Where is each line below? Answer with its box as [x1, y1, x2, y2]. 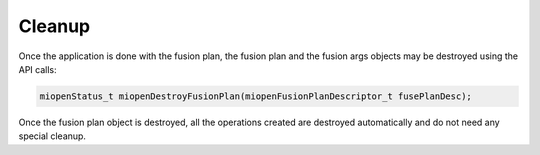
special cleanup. [18, 130, 87, 142]
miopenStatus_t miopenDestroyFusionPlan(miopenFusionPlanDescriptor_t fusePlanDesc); [39, 90, 472, 102]
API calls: [18, 63, 57, 75]
